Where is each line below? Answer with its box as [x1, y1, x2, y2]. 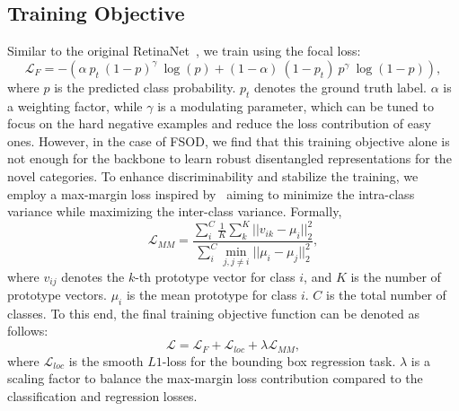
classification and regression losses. [7, 386, 198, 405]
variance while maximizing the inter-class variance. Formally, [7, 202, 342, 221]
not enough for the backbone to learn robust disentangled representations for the [7, 149, 452, 168]
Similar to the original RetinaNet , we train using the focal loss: [7, 41, 361, 60]
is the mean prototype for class [126, 285, 297, 304]
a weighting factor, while [7, 96, 143, 115]
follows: [7, 321, 49, 340]
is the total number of [325, 285, 446, 304]
